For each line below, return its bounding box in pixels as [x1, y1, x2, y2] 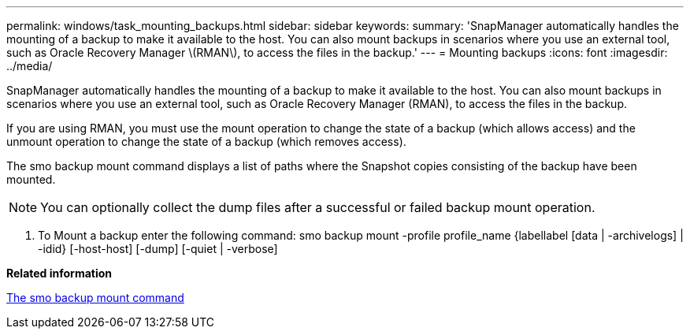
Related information [6, 266, 113, 280]
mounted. [6, 173, 56, 186]
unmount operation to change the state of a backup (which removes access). [6, 135, 406, 148]
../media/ [6, 59, 53, 73]
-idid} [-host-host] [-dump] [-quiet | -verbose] [38, 242, 278, 255]
